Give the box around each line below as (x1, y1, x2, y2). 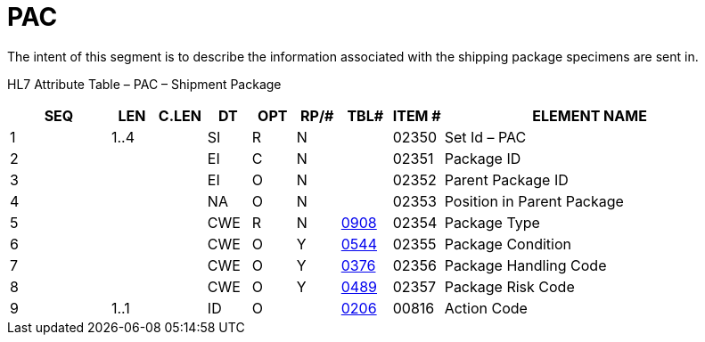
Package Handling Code (444, 256, 607, 274)
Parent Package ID (444, 170, 569, 189)
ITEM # (392, 106, 441, 125)
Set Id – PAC (444, 127, 527, 146)
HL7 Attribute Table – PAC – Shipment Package (7, 76, 282, 92)
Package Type (444, 213, 540, 232)
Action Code (444, 298, 528, 317)
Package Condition (444, 234, 571, 253)
